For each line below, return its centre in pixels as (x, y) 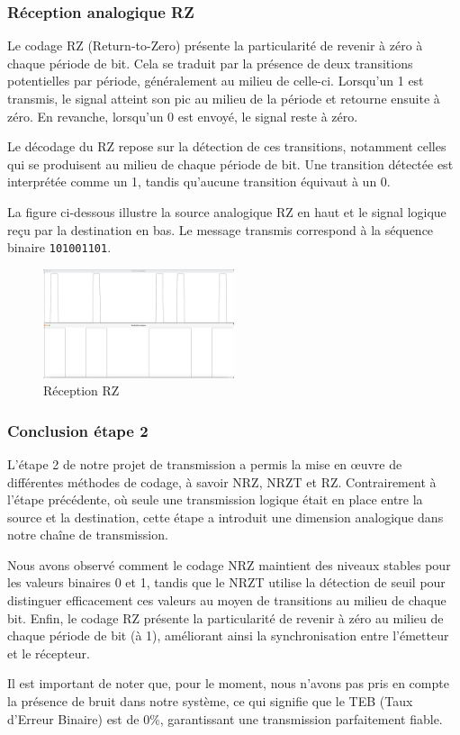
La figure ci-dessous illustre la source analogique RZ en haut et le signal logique (227, 211)
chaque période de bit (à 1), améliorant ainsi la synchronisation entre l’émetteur (228, 635)
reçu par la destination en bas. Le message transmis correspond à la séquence (221, 229)
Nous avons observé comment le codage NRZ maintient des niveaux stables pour (229, 564)
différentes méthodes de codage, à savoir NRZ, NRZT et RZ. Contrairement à (222, 481)
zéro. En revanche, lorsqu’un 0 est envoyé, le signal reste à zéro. (183, 116)
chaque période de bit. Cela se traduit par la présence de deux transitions (210, 63)
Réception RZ (81, 390)
